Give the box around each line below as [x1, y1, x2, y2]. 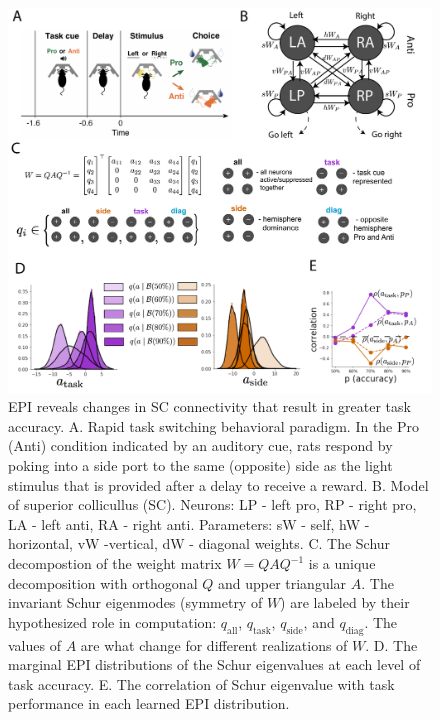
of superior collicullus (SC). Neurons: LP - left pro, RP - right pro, [8, 494, 417, 515]
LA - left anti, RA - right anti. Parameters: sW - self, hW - [8, 513, 370, 534]
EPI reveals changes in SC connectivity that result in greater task [8, 396, 411, 417]
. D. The [365, 634, 418, 655]
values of [8, 634, 61, 655]
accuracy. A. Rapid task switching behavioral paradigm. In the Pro [8, 415, 420, 436]
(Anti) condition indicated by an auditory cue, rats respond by [8, 435, 393, 456]
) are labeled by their [280, 592, 410, 613]
